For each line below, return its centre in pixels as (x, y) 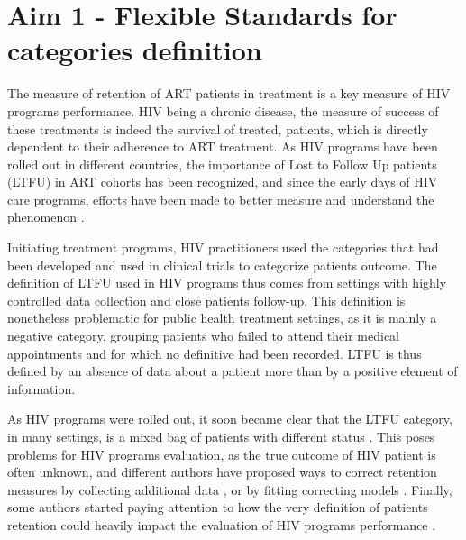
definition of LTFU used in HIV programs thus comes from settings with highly (227, 283)
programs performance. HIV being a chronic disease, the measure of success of (223, 110)
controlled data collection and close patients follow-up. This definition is (206, 300)
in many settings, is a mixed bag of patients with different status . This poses (221, 436)
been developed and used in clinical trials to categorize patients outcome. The (222, 265)
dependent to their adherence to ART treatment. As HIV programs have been (223, 146)
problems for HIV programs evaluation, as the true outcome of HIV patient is (222, 454)
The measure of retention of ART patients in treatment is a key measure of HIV (229, 93)
